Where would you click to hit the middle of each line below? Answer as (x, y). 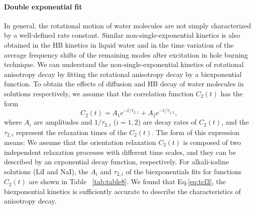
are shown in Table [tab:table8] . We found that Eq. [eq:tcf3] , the (127, 181)
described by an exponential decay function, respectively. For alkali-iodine (117, 162)
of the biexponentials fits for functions (184, 171)
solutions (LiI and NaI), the (46, 171)
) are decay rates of (167, 122)
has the (232, 93)
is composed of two (212, 142)
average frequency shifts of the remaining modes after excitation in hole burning (126, 54)
